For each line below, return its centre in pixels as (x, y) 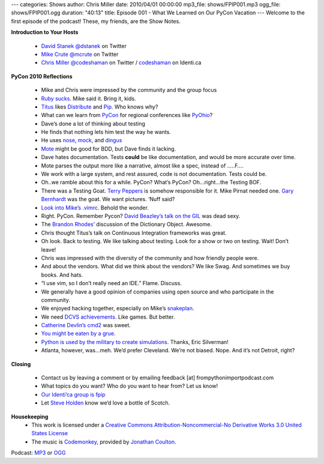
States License (50, 433)
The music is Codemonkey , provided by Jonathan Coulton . (104, 442)
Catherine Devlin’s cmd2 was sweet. (86, 325)
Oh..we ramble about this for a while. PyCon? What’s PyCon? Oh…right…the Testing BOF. (151, 182)
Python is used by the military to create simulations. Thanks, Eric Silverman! (135, 342)
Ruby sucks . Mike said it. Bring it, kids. (88, 98)
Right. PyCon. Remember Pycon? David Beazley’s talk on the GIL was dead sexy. (141, 215)
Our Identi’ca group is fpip (73, 394)
